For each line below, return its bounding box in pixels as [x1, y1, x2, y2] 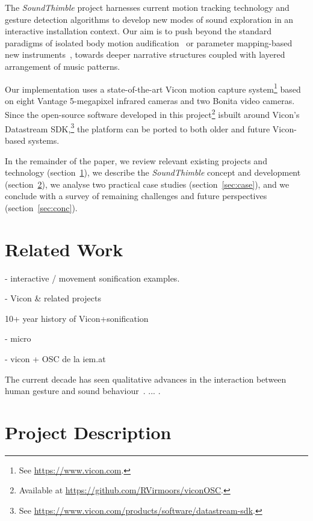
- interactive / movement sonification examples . [5, 271, 180, 284]
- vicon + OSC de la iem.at [5, 352, 106, 365]
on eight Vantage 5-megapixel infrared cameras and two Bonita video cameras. [5, 94, 295, 106]
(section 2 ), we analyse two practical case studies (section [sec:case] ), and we [5, 177, 290, 190]
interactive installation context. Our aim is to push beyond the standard [5, 25, 272, 37]
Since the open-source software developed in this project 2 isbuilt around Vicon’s [5, 106, 300, 121]
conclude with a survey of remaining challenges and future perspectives [5, 190, 267, 202]
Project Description [5, 419, 172, 444]
